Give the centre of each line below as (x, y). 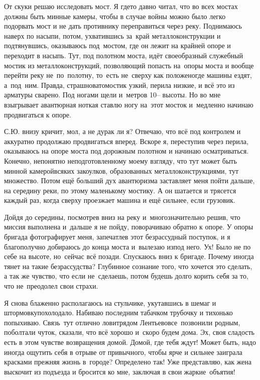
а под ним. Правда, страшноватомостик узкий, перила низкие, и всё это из (119, 85)
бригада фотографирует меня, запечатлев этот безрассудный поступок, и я (117, 237)
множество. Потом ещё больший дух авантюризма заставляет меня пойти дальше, (129, 180)
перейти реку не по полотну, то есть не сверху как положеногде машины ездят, (128, 75)
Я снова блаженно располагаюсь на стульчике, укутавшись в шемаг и (110, 302)
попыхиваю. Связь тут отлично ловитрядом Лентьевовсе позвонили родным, (122, 322)
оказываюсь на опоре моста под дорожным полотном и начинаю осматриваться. (126, 151)
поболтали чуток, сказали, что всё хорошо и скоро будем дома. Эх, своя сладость (129, 332)
